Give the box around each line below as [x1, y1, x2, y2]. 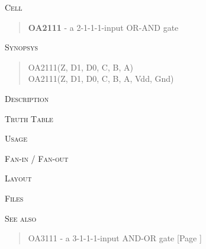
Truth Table [5, 112, 53, 124]
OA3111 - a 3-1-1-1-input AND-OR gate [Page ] [28, 232, 202, 244]
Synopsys [5, 41, 38, 53]
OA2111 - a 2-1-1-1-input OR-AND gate [28, 21, 179, 33]
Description [5, 92, 49, 104]
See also [5, 212, 37, 224]
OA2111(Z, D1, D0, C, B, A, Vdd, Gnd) [28, 72, 174, 85]
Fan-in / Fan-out [5, 152, 69, 164]
